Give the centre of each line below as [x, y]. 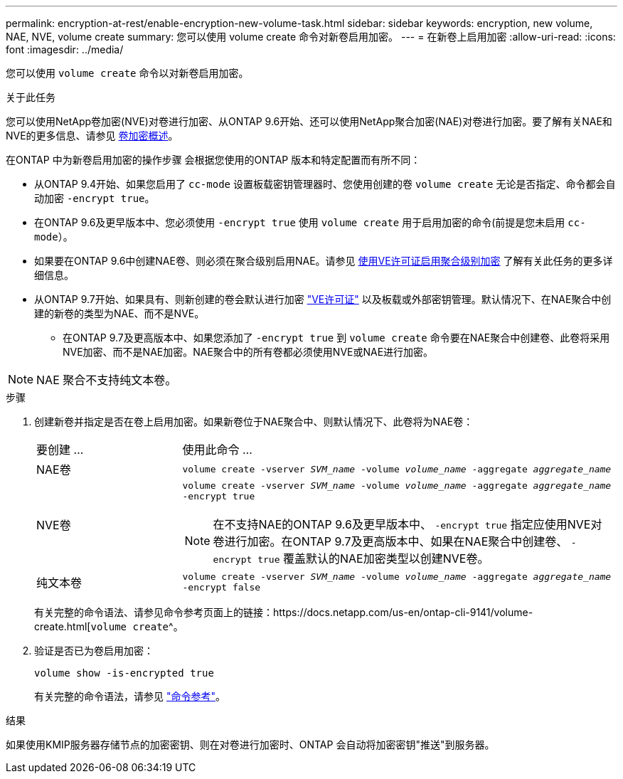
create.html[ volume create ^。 [109, 626]
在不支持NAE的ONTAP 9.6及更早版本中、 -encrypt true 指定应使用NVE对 [408, 524]
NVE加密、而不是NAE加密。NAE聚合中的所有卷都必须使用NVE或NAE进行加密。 [248, 352]
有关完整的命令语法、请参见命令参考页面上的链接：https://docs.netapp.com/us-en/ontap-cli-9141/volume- [284, 612]
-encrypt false [222, 587]
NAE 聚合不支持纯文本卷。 [107, 380]
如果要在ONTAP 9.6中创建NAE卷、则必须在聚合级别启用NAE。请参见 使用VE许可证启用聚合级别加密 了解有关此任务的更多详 [324, 261]
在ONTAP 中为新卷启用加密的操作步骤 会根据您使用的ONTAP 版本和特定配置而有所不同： [213, 160]
